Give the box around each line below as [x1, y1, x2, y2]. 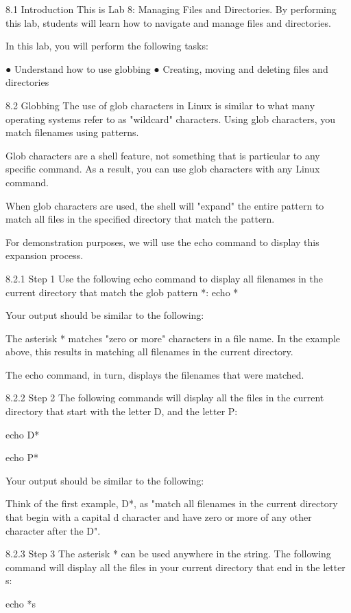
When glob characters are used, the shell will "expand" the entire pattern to [5, 198, 324, 212]
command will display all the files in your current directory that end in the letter [5, 559, 346, 574]
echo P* [5, 450, 39, 465]
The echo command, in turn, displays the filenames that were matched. [5, 367, 304, 381]
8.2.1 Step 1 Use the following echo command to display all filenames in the [5, 271, 323, 285]
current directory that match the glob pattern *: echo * [5, 285, 239, 299]
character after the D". [5, 523, 101, 537]
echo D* [5, 427, 40, 441]
